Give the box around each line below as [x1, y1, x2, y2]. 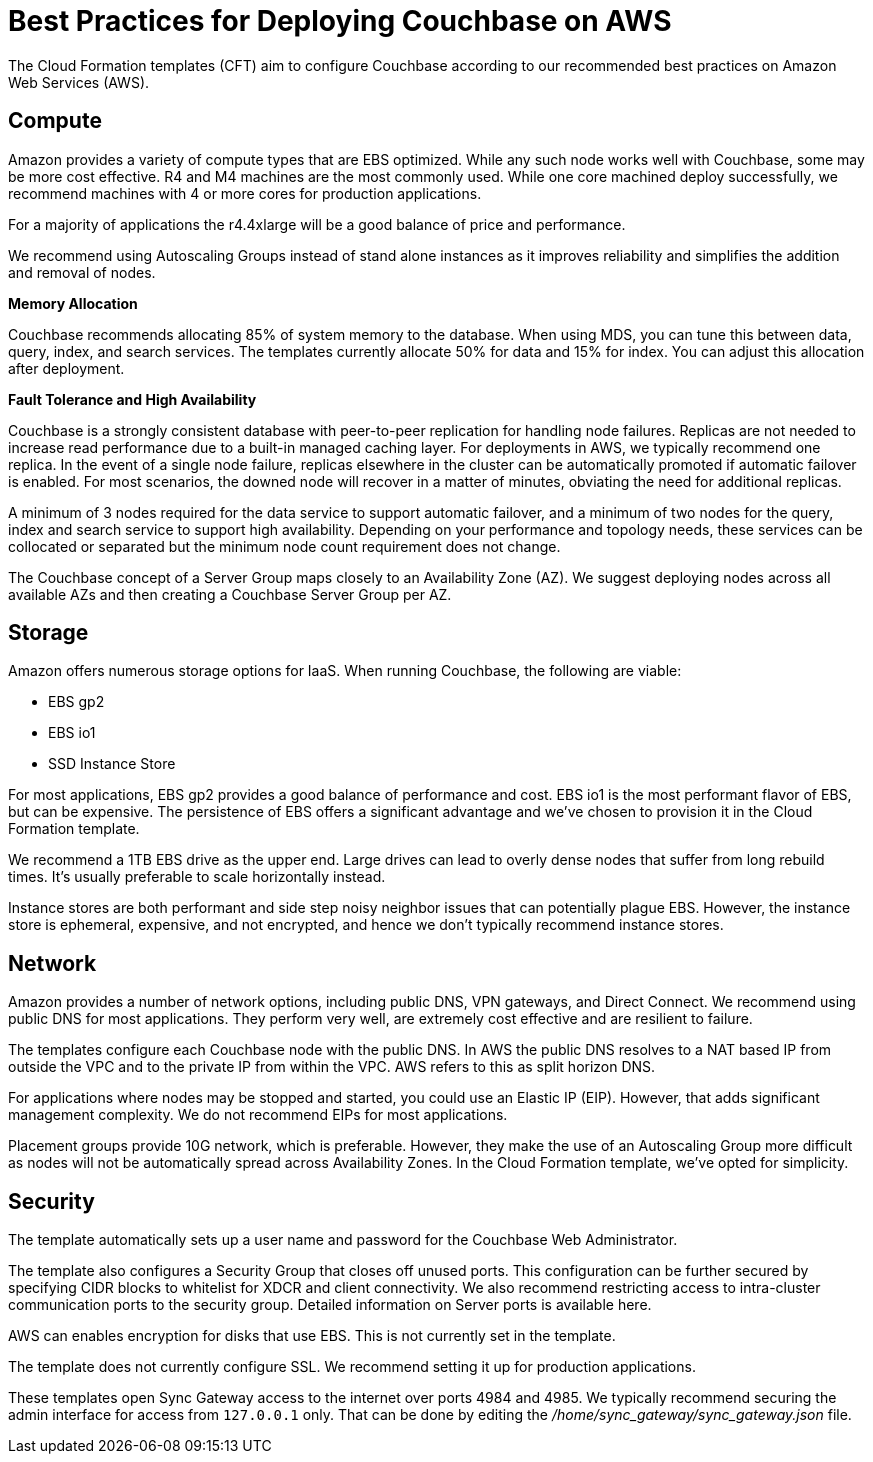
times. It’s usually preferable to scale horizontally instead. [8, 868, 386, 886]
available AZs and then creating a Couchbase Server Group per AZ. [8, 585, 452, 603]
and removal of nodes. [8, 263, 156, 281]
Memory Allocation [8, 294, 138, 312]
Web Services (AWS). [8, 73, 150, 91]
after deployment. [8, 359, 125, 377]
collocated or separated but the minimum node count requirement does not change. [8, 537, 561, 555]
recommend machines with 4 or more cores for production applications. [8, 184, 482, 202]
